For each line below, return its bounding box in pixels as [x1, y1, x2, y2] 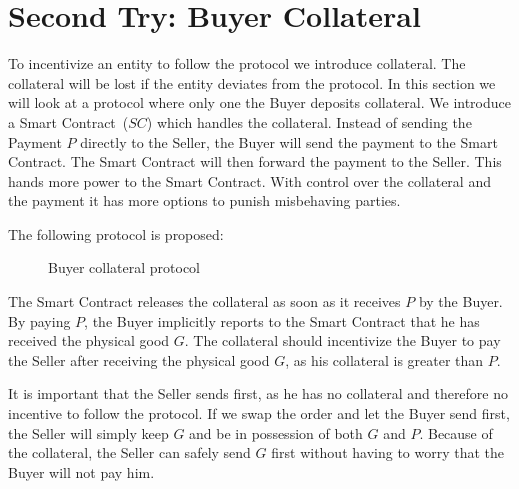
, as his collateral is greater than [285, 349, 484, 370]
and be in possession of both [189, 422, 363, 443]
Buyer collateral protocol [48, 257, 200, 278]
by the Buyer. [418, 291, 503, 312]
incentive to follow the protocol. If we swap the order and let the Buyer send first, [8, 403, 510, 424]
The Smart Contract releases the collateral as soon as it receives [8, 291, 401, 312]
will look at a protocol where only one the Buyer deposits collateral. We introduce [8, 92, 511, 113]
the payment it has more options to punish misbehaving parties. [8, 190, 401, 211]
